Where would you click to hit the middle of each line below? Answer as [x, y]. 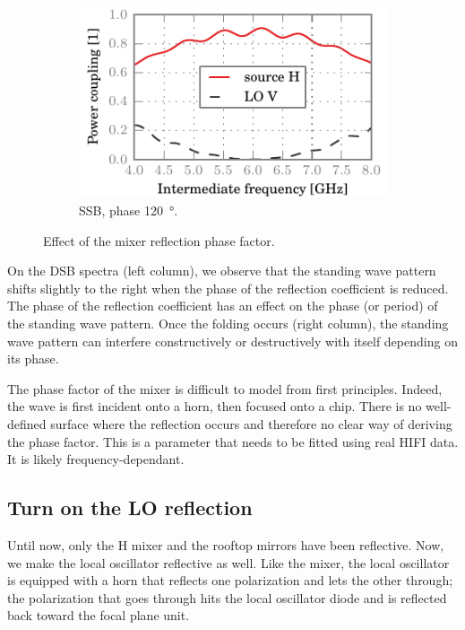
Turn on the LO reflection [130, 507]
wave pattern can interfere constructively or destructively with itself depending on [232, 341]
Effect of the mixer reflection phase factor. [159, 240]
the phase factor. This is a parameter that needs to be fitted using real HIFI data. [233, 441]
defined [27, 424]
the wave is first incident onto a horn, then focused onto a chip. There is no [215, 406]
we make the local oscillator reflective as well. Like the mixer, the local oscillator [228, 562]
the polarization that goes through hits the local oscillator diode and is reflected [227, 597]
